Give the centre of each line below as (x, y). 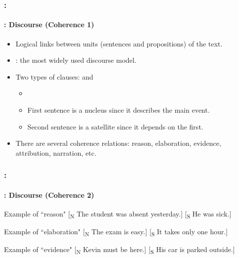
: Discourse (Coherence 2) (49, 194)
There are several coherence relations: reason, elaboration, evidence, (118, 143)
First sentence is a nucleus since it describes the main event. (119, 110)
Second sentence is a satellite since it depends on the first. (115, 126)
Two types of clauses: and (54, 76)
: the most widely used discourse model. (76, 60)
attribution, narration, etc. (56, 152)
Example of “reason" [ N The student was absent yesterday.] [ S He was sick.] (118, 214)
